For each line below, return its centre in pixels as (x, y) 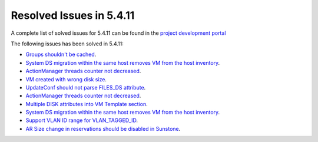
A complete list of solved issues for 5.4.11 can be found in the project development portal (118, 33)
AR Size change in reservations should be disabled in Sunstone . (103, 128)
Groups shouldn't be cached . (61, 55)
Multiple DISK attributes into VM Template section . (87, 104)
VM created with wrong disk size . (66, 79)
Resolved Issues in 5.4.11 (73, 15)
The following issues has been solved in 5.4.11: (67, 44)
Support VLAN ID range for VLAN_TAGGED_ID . (82, 120)
